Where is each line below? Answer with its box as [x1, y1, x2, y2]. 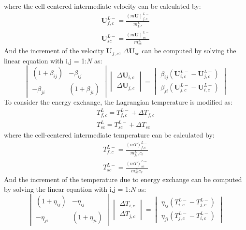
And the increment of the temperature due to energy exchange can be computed [4, 174, 242, 184]
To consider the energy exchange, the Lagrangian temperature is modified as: [4, 97, 232, 107]
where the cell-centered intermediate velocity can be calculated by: [4, 1, 201, 11]
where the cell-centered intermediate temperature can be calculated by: [4, 129, 215, 139]
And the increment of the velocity [4, 46, 104, 56]
